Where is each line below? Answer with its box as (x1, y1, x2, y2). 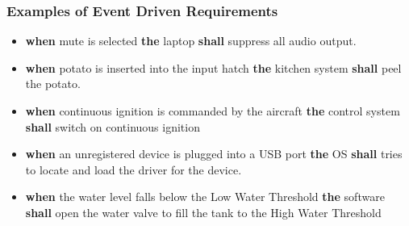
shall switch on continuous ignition (25, 118, 200, 135)
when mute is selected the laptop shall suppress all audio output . (25, 32, 357, 49)
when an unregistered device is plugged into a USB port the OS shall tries (25, 145, 403, 162)
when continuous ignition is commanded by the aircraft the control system (25, 103, 400, 119)
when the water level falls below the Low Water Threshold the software (25, 188, 385, 205)
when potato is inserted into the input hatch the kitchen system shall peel (25, 59, 402, 76)
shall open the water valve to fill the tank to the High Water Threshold (25, 203, 382, 220)
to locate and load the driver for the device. (25, 161, 242, 178)
